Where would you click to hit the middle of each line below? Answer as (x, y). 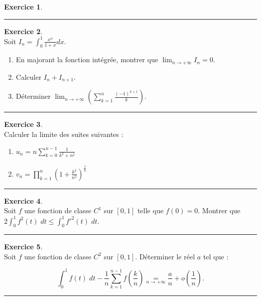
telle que (150, 210)
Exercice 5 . (23, 247)
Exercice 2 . (23, 31)
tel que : (216, 256)
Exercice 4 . (23, 200)
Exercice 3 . (23, 124)
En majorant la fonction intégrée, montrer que (87, 59)
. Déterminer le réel (165, 256)
